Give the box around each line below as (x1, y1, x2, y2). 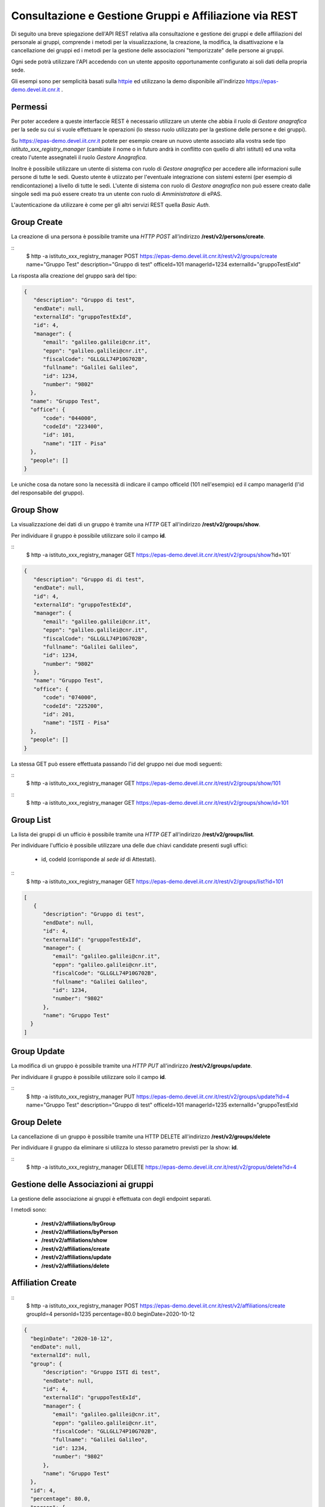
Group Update (11, 1046, 65, 1057)
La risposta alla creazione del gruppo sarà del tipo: (11, 272, 137, 279)
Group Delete (11, 1117, 62, 1127)
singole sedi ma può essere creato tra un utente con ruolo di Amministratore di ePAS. (11, 190, 222, 197)
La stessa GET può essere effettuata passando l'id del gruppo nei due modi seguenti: (11, 760, 223, 767)
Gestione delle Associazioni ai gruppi (11, 1179, 153, 1189)
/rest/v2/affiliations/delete (41, 1262, 110, 1269)
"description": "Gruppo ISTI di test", (43, 1369, 161, 1376)
